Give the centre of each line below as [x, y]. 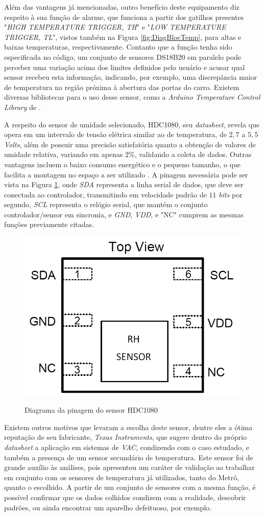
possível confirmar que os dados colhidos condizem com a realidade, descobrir [125, 497]
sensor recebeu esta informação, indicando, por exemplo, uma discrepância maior [131, 77]
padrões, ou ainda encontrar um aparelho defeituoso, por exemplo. [108, 507]
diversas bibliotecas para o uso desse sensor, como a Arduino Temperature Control [132, 97]
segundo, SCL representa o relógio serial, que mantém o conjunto [106, 204]
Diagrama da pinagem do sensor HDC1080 [91, 410]
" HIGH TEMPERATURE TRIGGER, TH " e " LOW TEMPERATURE [115, 27]
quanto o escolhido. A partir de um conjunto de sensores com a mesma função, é [130, 487]
